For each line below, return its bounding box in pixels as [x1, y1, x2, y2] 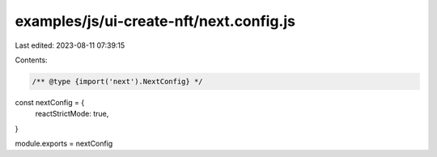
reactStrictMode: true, [35, 109, 109, 119]
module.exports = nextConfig [15, 138, 113, 149]
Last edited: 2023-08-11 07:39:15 [15, 40, 125, 50]
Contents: [15, 55, 48, 65]
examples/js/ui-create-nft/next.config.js [15, 12, 295, 30]
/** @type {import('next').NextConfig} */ [32, 77, 203, 86]
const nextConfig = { [15, 97, 85, 107]
